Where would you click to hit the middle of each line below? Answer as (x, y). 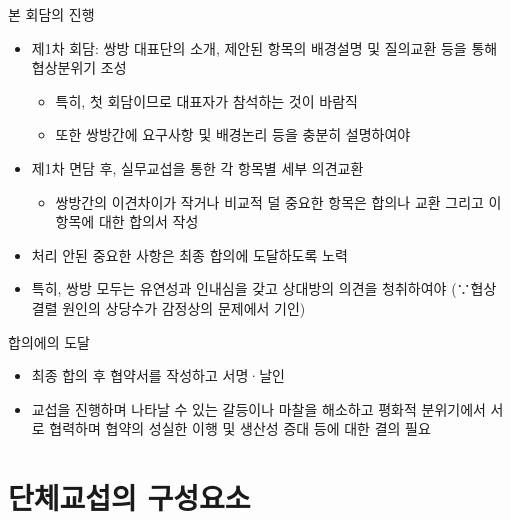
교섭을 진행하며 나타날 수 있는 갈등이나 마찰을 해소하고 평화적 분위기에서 (258, 408)
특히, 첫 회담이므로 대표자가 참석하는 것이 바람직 (206, 100)
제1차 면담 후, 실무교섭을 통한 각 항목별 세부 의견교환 (197, 167)
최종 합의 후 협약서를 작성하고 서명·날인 (158, 375)
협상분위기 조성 (79, 67)
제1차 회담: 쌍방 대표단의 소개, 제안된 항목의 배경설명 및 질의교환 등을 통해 (264, 47)
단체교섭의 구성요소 (129, 497)
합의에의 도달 (49, 341)
